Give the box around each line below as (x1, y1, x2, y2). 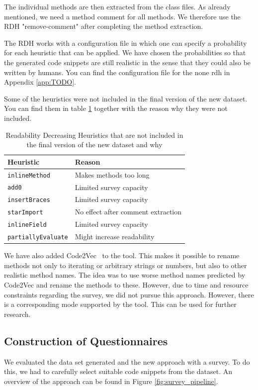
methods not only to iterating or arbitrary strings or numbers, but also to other (4, 260, 247, 270)
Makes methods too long (75, 169, 150, 180)
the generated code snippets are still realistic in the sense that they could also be (4, 57, 251, 67)
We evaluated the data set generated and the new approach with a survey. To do (4, 356, 250, 367)
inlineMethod (7, 172, 50, 179)
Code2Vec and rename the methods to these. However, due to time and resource (4, 280, 249, 290)
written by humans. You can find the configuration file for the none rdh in (4, 67, 230, 77)
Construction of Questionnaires (4, 333, 168, 348)
